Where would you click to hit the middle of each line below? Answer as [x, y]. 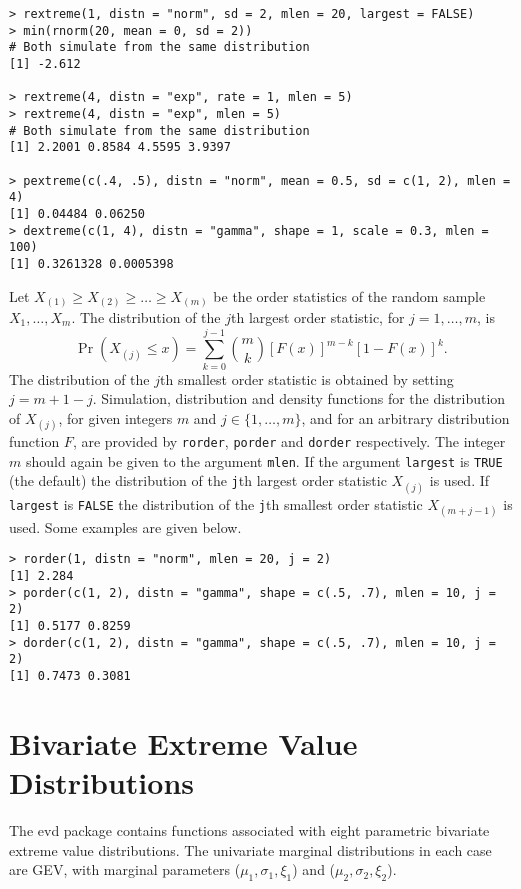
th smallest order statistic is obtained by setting [306, 378]
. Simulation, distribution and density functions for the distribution [299, 398]
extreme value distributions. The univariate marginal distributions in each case [250, 849]
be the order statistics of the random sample [349, 295]
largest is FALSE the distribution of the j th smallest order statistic [216, 503]
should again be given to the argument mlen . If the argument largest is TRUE [264, 460]
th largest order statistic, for [317, 317]
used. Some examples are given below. [125, 526]
